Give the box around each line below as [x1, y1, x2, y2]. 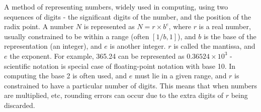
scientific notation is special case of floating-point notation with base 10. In [4, 60, 236, 71]
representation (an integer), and [4, 41, 102, 51]
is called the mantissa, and [173, 41, 255, 51]
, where [168, 21, 191, 32]
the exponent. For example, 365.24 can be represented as [10, 50, 185, 61]
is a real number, [199, 21, 251, 32]
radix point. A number [4, 21, 74, 32]
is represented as [83, 21, 135, 32]
